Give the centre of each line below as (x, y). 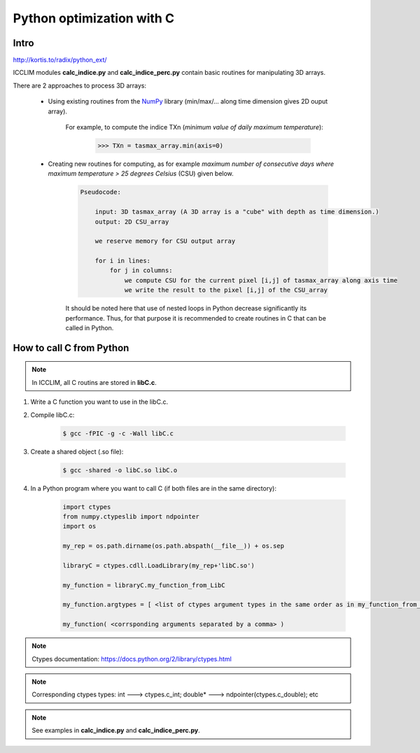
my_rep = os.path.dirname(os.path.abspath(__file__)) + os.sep (174, 546)
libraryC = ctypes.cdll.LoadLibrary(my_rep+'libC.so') (159, 565)
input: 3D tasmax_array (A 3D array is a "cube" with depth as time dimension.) (237, 212)
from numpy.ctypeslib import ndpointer (131, 516)
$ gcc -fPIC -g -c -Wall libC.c (118, 433)
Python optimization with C (94, 18)
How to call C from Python (71, 347)
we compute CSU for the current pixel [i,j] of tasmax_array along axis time (261, 280)
